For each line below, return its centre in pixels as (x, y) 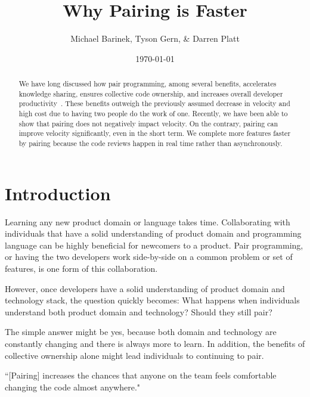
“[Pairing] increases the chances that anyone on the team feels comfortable (141, 375)
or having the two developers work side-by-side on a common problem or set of (149, 257)
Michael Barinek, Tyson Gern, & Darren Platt (155, 38)
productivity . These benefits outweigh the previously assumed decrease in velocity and (154, 103)
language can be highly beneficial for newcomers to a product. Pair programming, (154, 245)
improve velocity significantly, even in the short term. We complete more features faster (155, 133)
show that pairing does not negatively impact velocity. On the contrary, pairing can (148, 123)
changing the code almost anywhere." (73, 387)
